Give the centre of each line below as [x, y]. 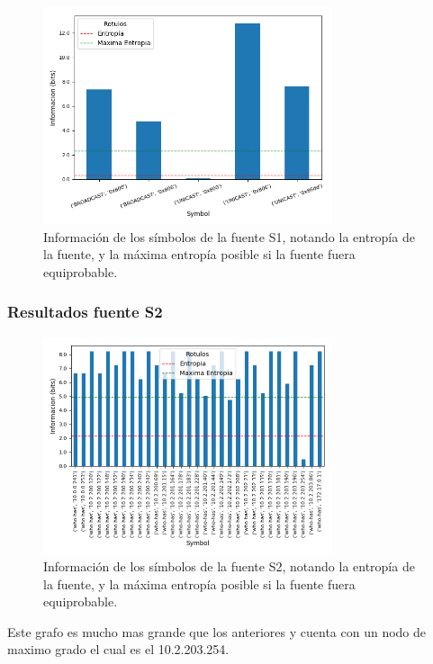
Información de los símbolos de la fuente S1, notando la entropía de [229, 236]
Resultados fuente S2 [85, 312]
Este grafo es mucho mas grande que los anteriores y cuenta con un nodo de [217, 631]
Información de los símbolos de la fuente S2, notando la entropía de [229, 566]
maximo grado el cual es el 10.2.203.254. [118, 649]
